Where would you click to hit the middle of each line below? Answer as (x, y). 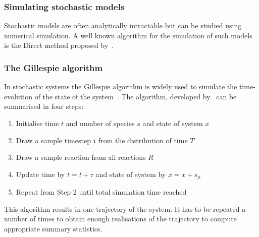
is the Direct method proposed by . (59, 45)
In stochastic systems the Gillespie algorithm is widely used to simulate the (121, 86)
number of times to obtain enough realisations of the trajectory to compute (120, 219)
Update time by (40, 174)
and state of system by (131, 174)
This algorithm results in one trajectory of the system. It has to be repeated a (125, 209)
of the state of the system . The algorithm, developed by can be (136, 96)
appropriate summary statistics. (53, 229)
